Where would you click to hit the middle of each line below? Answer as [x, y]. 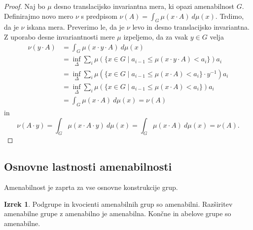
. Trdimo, [230, 16]
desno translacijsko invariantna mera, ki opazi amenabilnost [144, 6]
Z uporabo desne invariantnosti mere [59, 36]
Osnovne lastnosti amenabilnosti [88, 166]
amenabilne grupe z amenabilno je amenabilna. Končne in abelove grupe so [118, 213]
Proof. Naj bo [25, 6]
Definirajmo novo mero [39, 16]
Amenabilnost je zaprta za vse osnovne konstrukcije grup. [91, 187]
